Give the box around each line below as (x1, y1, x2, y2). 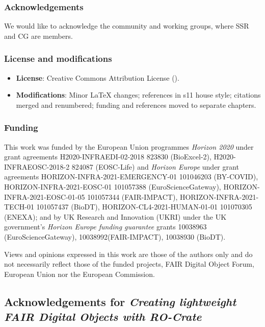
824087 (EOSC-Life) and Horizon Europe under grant (71, 161, 239, 172)
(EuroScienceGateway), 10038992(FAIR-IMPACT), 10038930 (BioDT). (4, 231, 226, 242)
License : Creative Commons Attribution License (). (16, 72, 179, 83)
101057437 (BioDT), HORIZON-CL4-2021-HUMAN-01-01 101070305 (36, 201, 252, 212)
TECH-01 (4, 201, 34, 212)
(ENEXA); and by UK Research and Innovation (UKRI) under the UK (4, 211, 227, 222)
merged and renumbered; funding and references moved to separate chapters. (16, 99, 256, 110)
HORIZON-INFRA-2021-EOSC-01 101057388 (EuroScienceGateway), (4, 181, 221, 192)
